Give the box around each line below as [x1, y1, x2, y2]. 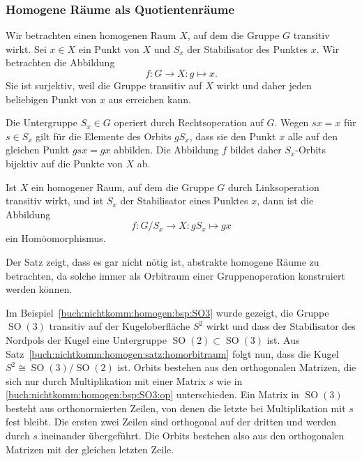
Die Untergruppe [6, 115, 77, 130]
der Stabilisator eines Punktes [120, 193, 248, 208]
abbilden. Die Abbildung [114, 142, 219, 157]
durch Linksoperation [228, 179, 319, 194]
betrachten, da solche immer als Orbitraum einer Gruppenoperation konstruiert [6, 268, 345, 282]
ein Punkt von [78, 41, 139, 56]
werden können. [6, 282, 73, 296]
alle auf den [287, 128, 338, 143]
